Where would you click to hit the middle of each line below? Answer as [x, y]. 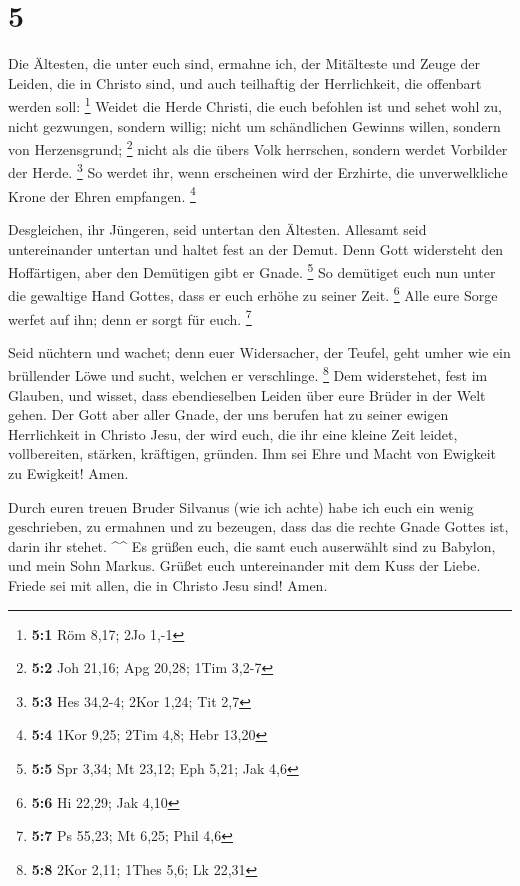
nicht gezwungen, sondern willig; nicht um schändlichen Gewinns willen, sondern [254, 125]
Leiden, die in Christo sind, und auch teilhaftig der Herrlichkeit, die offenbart [245, 82]
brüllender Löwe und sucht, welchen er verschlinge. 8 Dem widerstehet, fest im [248, 374]
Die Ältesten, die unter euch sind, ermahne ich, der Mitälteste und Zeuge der [244, 63]
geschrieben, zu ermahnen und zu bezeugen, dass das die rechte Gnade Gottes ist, [258, 526]
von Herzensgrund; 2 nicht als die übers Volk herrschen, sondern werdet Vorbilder [258, 147]
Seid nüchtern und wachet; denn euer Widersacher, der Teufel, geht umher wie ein [259, 351]
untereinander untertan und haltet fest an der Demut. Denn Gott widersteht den [256, 248]
